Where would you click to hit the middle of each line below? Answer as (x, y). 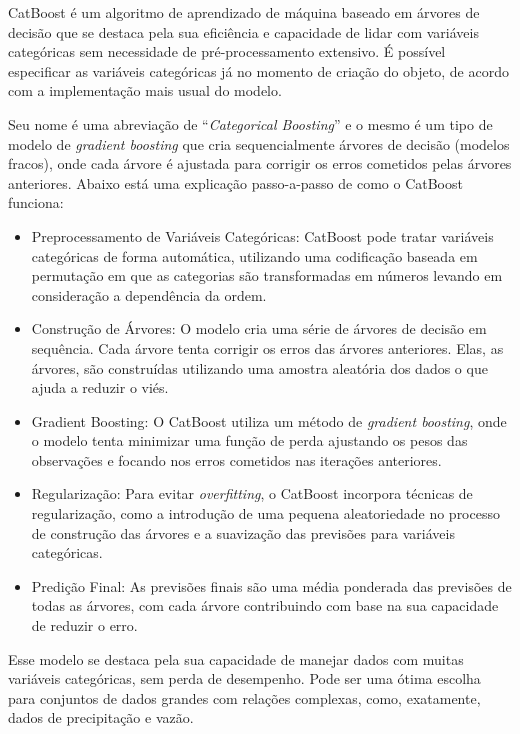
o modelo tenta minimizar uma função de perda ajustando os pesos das (249, 440)
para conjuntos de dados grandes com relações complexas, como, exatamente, (244, 697)
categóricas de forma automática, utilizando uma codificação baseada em (254, 255)
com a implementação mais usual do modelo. (145, 90)
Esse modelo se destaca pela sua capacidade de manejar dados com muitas (236, 658)
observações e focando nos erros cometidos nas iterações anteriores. (236, 459)
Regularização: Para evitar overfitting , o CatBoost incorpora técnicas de (252, 493)
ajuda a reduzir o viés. (100, 387)
